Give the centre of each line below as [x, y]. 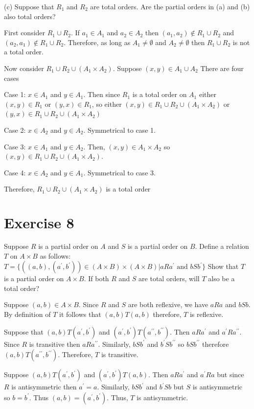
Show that [223, 266]
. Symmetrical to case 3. [119, 172]
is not [241, 42]
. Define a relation [222, 246]
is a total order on [160, 94]
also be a [221, 278]
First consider [25, 33]
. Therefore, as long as [97, 42]
